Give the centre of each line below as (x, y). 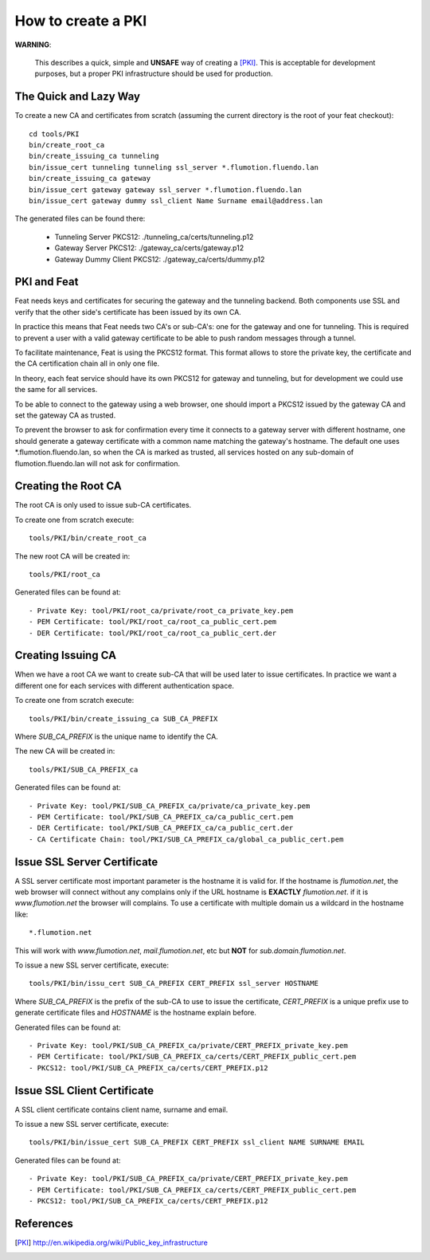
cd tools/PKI (54, 134)
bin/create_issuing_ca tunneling (94, 156)
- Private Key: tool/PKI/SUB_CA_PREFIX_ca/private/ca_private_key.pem (170, 806)
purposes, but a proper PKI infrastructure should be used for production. (154, 74)
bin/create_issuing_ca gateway (90, 179)
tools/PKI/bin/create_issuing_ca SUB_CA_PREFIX (123, 718)
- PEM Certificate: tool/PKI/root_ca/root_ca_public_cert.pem (153, 622)
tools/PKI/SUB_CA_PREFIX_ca (84, 769)
